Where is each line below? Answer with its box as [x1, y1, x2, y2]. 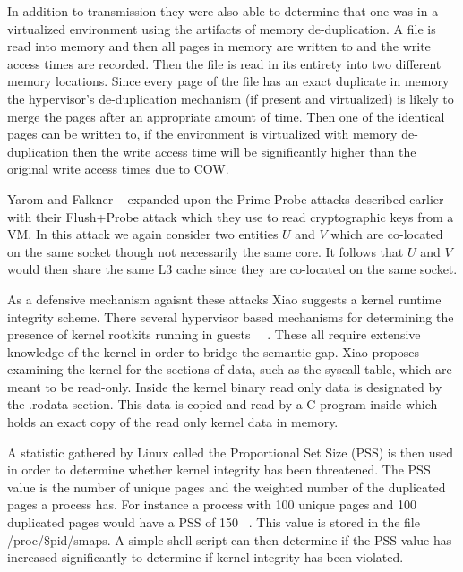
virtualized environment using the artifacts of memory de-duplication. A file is [7, 19, 436, 38]
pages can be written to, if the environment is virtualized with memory [7, 124, 398, 143]
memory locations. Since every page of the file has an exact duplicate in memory [7, 72, 450, 90]
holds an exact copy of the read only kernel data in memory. [7, 413, 339, 431]
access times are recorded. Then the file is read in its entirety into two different [7, 54, 442, 73]
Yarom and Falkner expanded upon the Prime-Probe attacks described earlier [7, 189, 444, 208]
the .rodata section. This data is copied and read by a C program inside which [7, 395, 438, 414]
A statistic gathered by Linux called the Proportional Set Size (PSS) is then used [7, 442, 454, 461]
